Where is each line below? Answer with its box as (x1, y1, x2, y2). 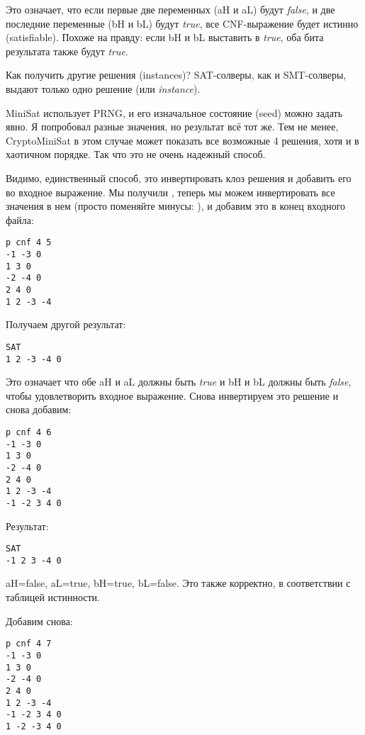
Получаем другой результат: (6, 317, 126, 332)
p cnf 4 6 (6, 427, 52, 437)
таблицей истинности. (6, 590, 100, 605)
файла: (6, 212, 34, 227)
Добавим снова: (6, 613, 73, 628)
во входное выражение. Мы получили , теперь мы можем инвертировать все (6, 184, 335, 199)
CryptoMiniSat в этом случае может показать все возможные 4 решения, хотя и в (6, 133, 359, 147)
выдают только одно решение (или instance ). (6, 81, 201, 96)
